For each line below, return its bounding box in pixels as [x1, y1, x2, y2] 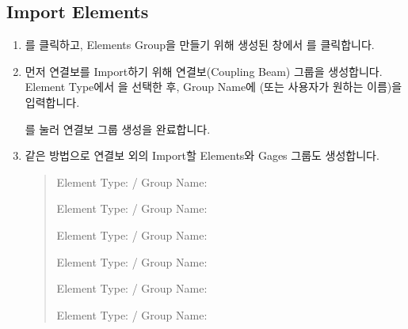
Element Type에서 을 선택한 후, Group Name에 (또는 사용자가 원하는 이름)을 [25, 78, 402, 95]
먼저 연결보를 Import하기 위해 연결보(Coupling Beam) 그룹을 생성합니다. [25, 62, 383, 79]
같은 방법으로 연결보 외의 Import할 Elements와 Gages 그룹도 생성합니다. [25, 147, 379, 164]
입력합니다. [25, 93, 80, 110]
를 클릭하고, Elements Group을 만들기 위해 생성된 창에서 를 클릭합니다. [25, 36, 375, 53]
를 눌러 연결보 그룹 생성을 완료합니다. [25, 120, 211, 137]
